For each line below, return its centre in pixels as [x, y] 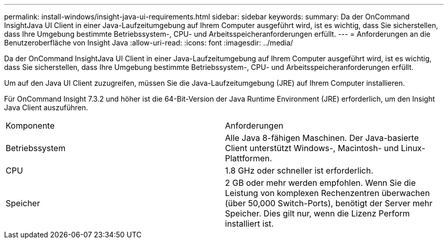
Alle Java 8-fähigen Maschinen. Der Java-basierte [322, 138]
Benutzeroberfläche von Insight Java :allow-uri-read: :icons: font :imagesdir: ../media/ [149, 43]
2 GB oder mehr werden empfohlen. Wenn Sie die [320, 183]
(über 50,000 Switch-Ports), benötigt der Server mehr [329, 203]
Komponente [30, 126]
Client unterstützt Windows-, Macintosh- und [312, 148]
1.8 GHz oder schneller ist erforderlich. [299, 171]
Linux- [413, 148]
